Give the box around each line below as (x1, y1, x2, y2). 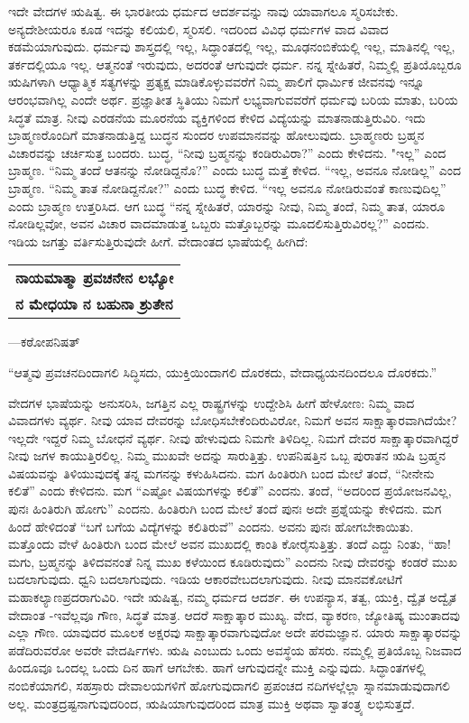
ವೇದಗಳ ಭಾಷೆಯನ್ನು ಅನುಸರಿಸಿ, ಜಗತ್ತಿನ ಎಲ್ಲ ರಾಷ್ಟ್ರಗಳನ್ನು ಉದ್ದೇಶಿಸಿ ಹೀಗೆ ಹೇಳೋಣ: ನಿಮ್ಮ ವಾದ (8, 393, 415, 412)
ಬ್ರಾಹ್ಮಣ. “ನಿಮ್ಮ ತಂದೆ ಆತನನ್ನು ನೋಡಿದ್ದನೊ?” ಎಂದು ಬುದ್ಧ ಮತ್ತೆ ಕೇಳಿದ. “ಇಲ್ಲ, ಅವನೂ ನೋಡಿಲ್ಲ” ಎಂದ (8, 161, 461, 180)
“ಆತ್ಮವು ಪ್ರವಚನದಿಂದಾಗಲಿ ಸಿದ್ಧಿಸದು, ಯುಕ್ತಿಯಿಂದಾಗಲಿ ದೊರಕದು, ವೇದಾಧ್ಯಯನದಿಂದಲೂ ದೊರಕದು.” (8, 362, 437, 381)
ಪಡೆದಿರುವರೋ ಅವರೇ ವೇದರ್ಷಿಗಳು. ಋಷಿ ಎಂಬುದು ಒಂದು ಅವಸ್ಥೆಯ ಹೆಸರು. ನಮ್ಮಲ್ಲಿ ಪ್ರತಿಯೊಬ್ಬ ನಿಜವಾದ (8, 640, 462, 659)
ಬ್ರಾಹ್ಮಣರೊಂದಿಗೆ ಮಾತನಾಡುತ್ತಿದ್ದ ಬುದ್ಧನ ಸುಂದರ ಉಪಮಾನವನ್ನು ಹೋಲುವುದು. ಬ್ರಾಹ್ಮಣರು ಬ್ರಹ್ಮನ (8, 125, 425, 144)
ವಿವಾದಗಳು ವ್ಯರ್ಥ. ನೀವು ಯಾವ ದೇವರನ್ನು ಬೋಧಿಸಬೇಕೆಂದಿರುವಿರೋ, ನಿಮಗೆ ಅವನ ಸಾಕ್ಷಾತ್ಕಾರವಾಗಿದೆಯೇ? (8, 411, 457, 430)
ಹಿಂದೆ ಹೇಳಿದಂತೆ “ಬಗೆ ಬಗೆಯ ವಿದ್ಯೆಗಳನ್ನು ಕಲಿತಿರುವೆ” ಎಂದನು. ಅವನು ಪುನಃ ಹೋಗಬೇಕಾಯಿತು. (8, 516, 414, 535)
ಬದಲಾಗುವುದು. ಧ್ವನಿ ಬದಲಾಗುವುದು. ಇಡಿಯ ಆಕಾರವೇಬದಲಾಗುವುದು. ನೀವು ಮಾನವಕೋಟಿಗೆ (8, 570, 403, 589)
